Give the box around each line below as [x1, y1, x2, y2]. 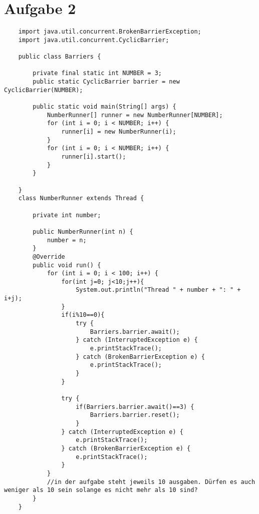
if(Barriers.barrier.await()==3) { [76, 403, 194, 410]
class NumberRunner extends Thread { [18, 195, 144, 202]
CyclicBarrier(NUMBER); [4, 86, 83, 94]
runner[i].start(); [61, 153, 126, 160]
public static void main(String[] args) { [33, 103, 176, 111]
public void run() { [33, 261, 101, 269]
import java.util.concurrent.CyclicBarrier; [18, 36, 169, 44]
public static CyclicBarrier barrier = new [33, 78, 180, 86]
